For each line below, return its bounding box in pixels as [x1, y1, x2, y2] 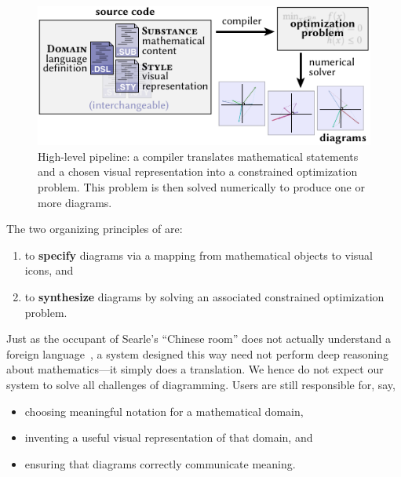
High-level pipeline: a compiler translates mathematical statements [38, 147, 359, 164]
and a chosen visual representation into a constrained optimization [38, 163, 358, 180]
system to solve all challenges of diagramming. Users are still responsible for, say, [6, 376, 396, 392]
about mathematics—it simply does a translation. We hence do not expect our [6, 361, 384, 377]
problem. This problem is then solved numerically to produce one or [38, 179, 365, 195]
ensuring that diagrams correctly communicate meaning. [24, 455, 296, 472]
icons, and [24, 262, 74, 279]
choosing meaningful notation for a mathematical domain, [24, 402, 304, 419]
